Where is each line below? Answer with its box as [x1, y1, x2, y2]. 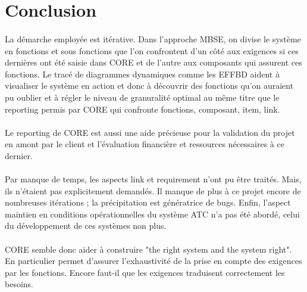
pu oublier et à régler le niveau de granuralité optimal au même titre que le [5, 91, 280, 103]
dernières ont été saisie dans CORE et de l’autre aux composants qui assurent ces [5, 56, 302, 69]
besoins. [5, 278, 33, 290]
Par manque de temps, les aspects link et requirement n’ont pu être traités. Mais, [5, 173, 302, 185]
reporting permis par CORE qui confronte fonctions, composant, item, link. [5, 102, 280, 115]
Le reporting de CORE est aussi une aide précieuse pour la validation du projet [5, 126, 295, 138]
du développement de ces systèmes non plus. [5, 219, 167, 232]
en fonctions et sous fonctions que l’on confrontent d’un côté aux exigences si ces [5, 44, 299, 57]
